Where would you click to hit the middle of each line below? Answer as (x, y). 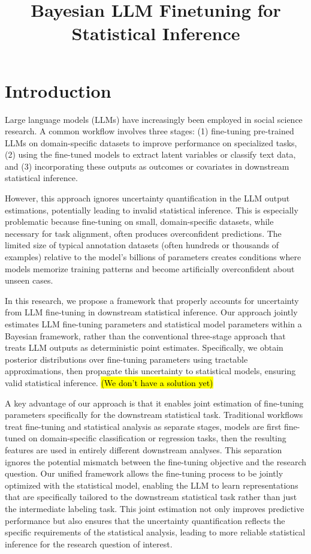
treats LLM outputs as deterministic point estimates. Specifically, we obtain (144, 347)
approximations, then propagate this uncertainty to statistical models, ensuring (150, 371)
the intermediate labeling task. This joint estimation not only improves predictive (155, 508)
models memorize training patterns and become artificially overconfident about (150, 268)
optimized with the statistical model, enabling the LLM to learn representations (152, 485)
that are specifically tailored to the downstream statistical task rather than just (151, 497)
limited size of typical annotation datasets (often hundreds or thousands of (142, 245)
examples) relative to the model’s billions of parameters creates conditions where (153, 257)
